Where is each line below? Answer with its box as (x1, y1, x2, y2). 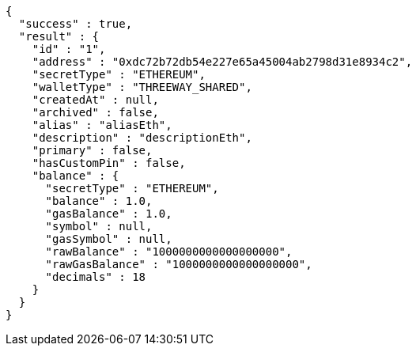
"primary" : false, (32, 144, 153, 157)
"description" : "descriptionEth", (32, 131, 252, 144)
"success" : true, (18, 17, 133, 30)
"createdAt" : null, (32, 93, 159, 106)
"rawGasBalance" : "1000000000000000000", (45, 258, 312, 271)
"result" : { (18, 30, 100, 43)
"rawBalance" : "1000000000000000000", (45, 245, 293, 258)
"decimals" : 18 (45, 271, 146, 283)
